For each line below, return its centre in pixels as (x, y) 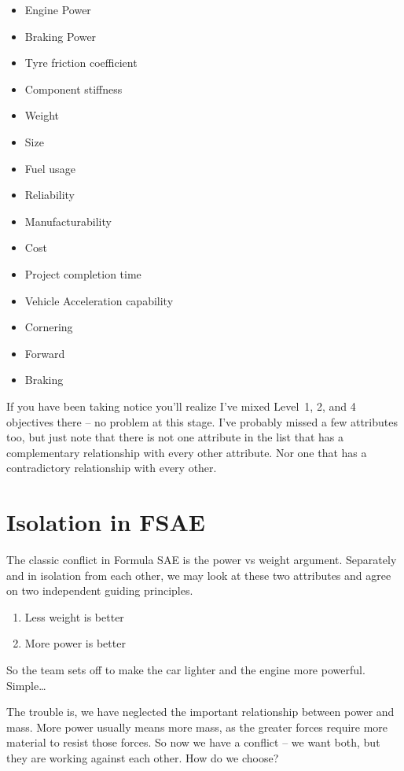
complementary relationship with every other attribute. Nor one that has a (187, 452)
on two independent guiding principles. (100, 590)
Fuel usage (50, 168)
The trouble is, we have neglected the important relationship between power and (200, 712)
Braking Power (61, 36)
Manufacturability (68, 221)
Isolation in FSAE (106, 522)
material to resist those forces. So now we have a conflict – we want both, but (193, 742)
